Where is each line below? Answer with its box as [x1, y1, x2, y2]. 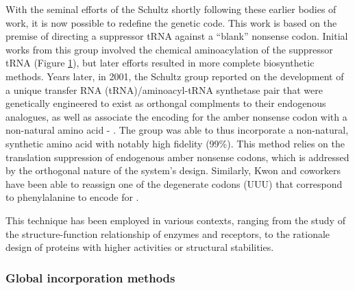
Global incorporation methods [5, 269, 175, 286]
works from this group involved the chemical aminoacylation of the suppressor [5, 42, 333, 56]
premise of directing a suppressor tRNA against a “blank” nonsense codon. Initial [5, 29, 348, 43]
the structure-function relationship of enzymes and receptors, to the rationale [5, 226, 330, 241]
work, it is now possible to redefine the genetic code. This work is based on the [5, 15, 337, 29]
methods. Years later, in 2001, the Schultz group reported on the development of [5, 69, 344, 83]
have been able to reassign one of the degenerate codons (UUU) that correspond [5, 176, 343, 191]
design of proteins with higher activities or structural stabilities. [5, 240, 274, 254]
